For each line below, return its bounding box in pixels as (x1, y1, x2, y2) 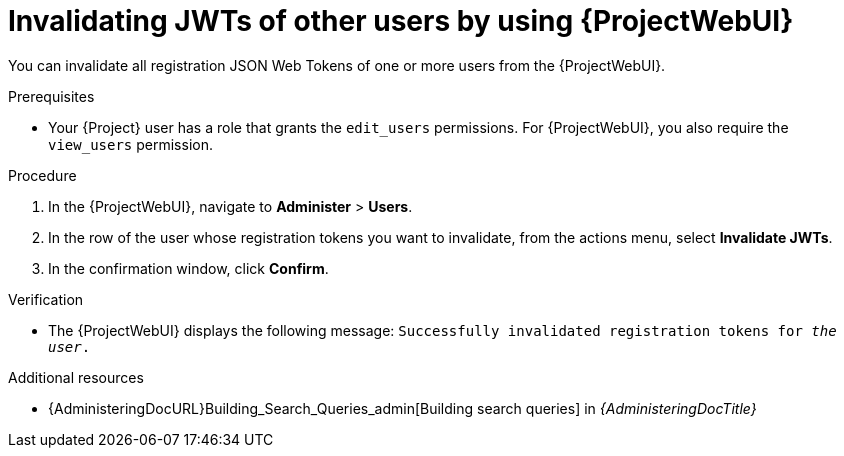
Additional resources (8, 368, 144, 386)
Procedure (8, 166, 77, 184)
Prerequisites (8, 87, 95, 105)
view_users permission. (48, 135, 213, 153)
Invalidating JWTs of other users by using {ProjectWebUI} (8, 4, 794, 38)
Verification (8, 290, 84, 308)
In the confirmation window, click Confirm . (48, 259, 329, 277)
